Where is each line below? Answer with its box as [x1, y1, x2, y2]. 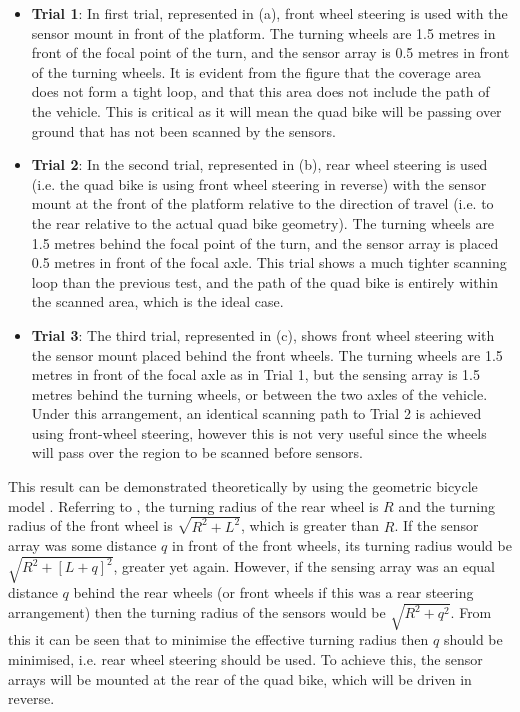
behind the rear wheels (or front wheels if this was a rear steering [73, 582, 474, 603]
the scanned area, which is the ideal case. [31, 291, 284, 312]
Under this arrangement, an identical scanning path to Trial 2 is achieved [31, 403, 482, 424]
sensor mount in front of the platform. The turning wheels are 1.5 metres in [31, 22, 496, 43]
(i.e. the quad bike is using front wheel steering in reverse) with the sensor [31, 173, 487, 194]
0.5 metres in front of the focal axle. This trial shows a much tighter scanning [31, 252, 507, 273]
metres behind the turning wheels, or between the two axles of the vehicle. [31, 383, 488, 404]
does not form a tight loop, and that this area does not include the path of [31, 81, 490, 102]
